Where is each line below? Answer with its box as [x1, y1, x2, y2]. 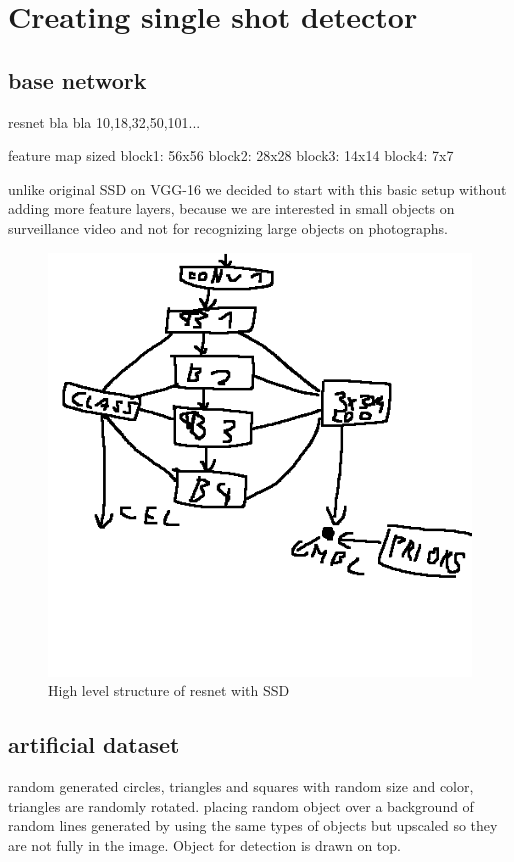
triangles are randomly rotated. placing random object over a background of [8, 795, 474, 816]
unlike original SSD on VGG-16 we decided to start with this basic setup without [8, 178, 507, 199]
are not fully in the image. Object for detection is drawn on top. [8, 834, 401, 855]
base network [8, 64, 147, 95]
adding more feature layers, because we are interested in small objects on [8, 198, 455, 219]
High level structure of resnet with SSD [48, 680, 290, 701]
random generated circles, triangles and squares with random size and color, [8, 775, 474, 796]
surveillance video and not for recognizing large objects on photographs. [8, 217, 448, 238]
